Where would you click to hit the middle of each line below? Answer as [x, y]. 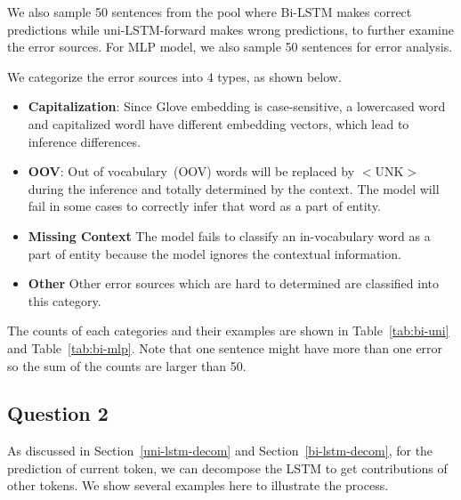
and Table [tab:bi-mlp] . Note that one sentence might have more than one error [225, 347]
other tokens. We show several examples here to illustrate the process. [198, 485]
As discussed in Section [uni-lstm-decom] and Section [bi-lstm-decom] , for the [220, 451]
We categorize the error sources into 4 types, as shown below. [174, 76]
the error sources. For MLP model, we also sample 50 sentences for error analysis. [230, 47]
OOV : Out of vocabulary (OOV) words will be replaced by [191, 171]
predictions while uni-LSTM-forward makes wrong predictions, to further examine [231, 29]
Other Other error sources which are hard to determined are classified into [233, 283]
